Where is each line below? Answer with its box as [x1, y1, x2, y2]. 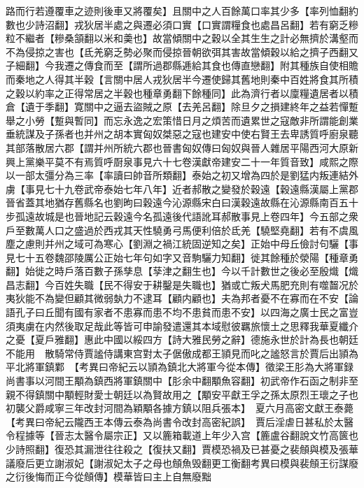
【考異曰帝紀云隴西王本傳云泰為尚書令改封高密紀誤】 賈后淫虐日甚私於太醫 [6, 414, 353, 429]
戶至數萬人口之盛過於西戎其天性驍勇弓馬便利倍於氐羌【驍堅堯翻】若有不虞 [6, 222, 349, 237]
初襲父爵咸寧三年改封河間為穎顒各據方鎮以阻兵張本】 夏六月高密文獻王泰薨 [6, 401, 353, 415]
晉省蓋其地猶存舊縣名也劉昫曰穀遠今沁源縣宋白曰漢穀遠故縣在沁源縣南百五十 [6, 195, 358, 210]
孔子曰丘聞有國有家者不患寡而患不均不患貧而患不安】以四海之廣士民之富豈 [15, 305, 358, 320]
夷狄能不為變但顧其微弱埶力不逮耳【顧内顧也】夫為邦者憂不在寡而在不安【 [6, 291, 349, 306]
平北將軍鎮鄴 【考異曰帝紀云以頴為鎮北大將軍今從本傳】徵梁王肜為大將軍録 [6, 359, 353, 374]
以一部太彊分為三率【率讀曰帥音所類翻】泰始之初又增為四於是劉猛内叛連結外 [6, 168, 358, 182]
